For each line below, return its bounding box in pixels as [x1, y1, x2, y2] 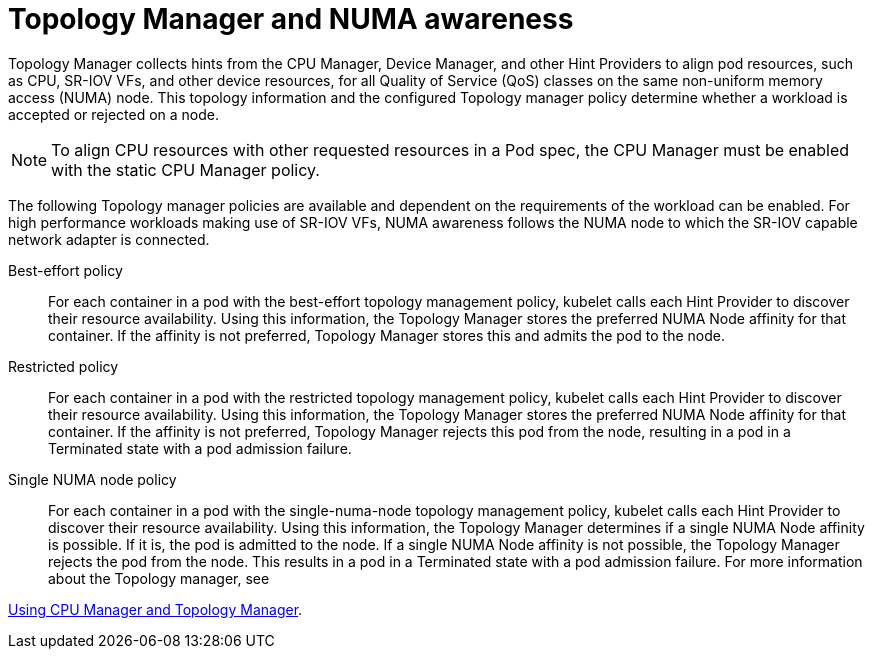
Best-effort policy [8, 261, 123, 279]
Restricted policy [8, 357, 119, 375]
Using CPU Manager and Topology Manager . [8, 600, 303, 618]
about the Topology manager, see [48, 569, 270, 587]
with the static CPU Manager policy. [51, 159, 320, 180]
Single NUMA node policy [8, 470, 177, 488]
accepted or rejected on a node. [8, 105, 220, 123]
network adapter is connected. [8, 230, 210, 248]
